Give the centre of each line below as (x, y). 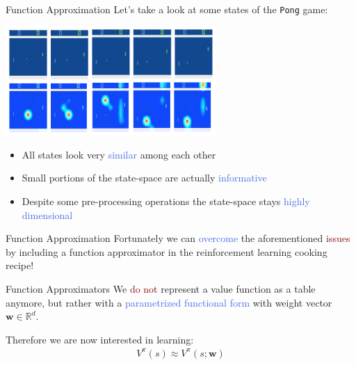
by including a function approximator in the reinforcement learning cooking (167, 251)
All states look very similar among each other (119, 154)
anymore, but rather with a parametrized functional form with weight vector (169, 302)
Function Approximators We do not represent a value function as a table (161, 289)
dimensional (47, 214)
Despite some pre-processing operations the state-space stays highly (166, 201)
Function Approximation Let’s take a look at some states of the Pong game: (167, 9)
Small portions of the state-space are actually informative (144, 178)
